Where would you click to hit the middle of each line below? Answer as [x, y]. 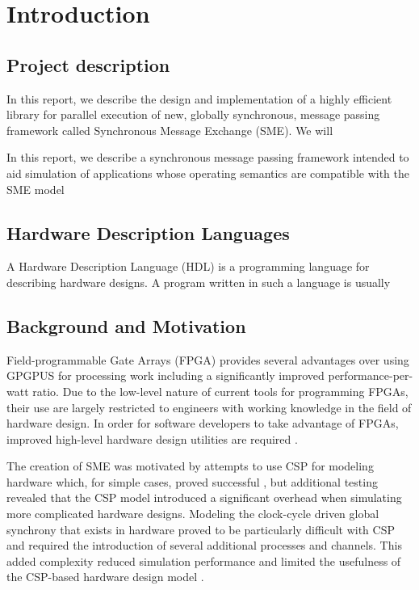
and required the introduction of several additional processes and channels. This [204, 545]
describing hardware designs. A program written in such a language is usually [199, 282]
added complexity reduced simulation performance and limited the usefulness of [204, 560]
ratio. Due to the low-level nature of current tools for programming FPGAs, [220, 391]
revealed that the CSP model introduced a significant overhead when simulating [204, 497]
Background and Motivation [126, 325]
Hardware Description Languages [148, 232]
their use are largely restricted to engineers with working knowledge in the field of [209, 407]
